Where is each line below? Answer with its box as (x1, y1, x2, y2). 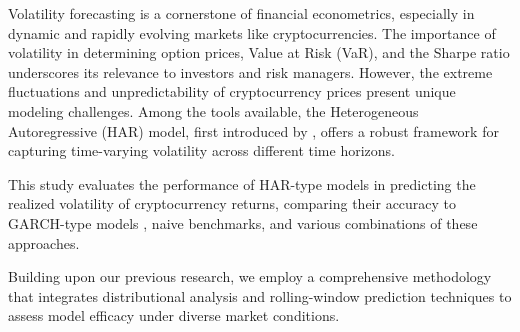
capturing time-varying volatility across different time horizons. (8, 140, 395, 161)
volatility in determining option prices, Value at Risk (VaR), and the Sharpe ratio (8, 42, 510, 63)
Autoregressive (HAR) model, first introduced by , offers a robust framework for (8, 120, 499, 141)
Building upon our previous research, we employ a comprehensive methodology (8, 266, 492, 287)
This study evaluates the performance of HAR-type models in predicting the (8, 173, 476, 194)
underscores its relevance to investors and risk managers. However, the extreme (8, 61, 493, 82)
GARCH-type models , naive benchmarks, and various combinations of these (8, 212, 478, 233)
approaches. (8, 232, 80, 253)
